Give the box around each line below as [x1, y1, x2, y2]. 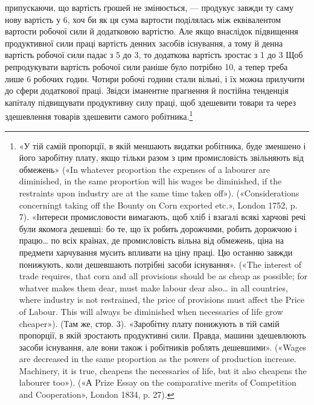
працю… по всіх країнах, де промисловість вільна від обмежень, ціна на [19, 234, 284, 247]
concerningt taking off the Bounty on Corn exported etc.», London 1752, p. [19, 198, 298, 211]
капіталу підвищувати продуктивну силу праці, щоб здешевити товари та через [5, 96, 296, 108]
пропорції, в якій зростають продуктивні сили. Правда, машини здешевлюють [19, 329, 306, 342]
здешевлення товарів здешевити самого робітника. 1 [5, 108, 193, 122]
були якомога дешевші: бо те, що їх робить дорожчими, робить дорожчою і [19, 222, 297, 235]
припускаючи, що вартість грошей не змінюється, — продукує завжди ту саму [5, 1, 293, 13]
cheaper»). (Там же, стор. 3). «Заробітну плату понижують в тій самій [19, 317, 280, 329]
